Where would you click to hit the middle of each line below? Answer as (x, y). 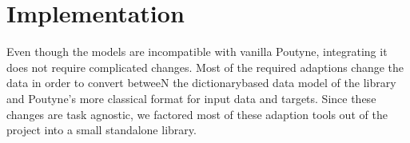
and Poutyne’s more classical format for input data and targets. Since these (191, 98)
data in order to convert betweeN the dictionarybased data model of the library (201, 83)
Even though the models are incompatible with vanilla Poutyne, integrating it (197, 52)
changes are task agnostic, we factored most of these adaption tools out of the (197, 114)
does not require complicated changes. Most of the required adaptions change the (205, 67)
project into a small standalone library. (102, 130)
